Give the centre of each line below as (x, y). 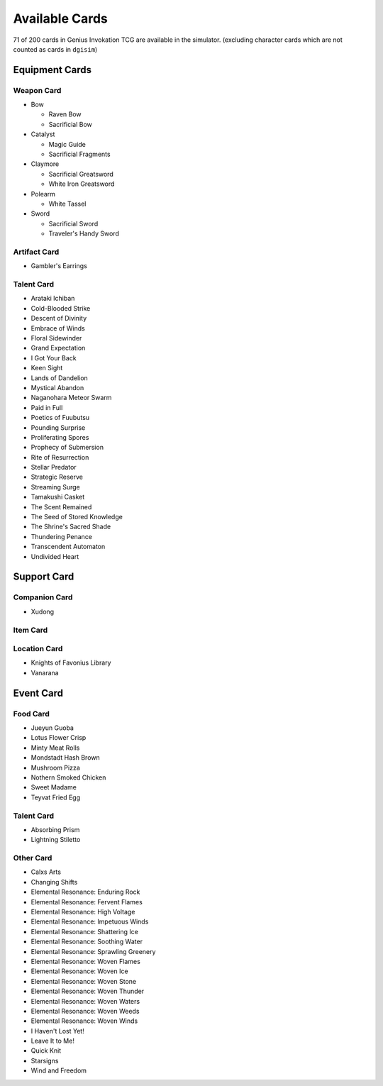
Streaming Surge (56, 487)
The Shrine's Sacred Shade (71, 527)
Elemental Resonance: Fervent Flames (87, 902)
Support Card (44, 577)
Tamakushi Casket (58, 497)
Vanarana (45, 672)
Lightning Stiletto (56, 840)
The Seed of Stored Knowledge (77, 517)
